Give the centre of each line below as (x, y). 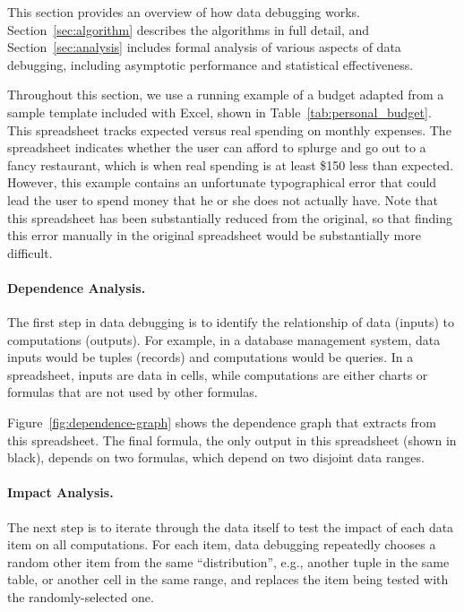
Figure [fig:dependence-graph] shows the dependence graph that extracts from (222, 422)
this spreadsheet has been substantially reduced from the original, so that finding (230, 217)
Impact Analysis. (60, 492)
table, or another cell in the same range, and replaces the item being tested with (228, 579)
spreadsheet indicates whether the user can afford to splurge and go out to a (217, 147)
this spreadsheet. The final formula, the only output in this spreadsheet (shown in (232, 440)
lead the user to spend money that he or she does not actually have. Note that (223, 199)
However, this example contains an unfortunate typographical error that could (222, 182)
